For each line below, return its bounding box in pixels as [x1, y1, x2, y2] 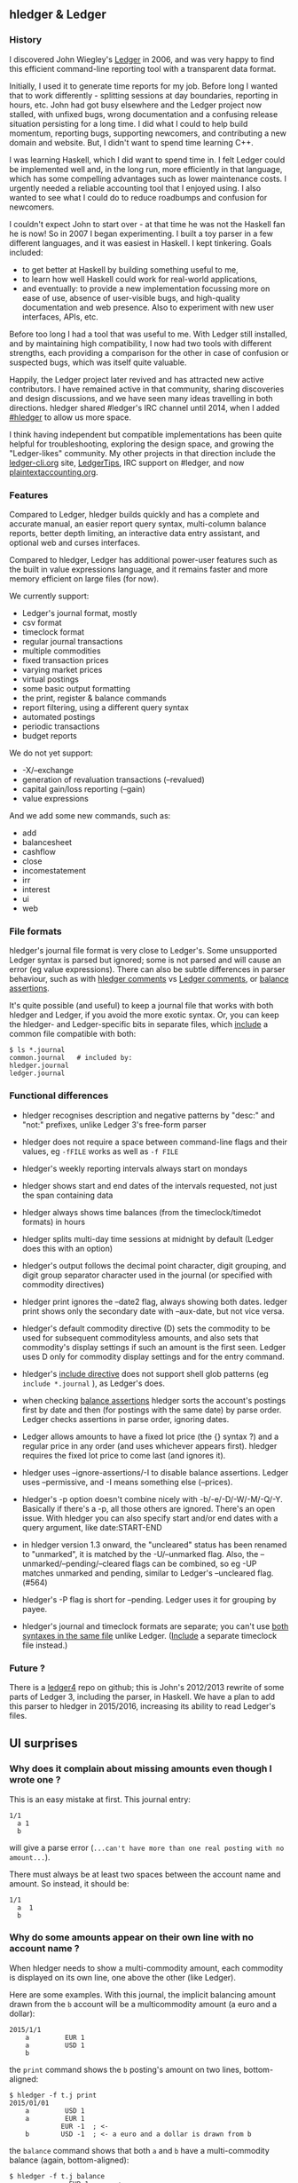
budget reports [21, 730, 77, 740]
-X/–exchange [21, 764, 74, 775]
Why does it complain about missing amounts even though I [9, 1762, 272, 1775]
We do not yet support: [9, 747, 93, 758]
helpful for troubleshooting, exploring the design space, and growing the [9, 439, 275, 449]
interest [21, 883, 51, 895]
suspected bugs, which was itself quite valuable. [9, 357, 187, 368]
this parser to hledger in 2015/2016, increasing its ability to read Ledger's [9, 1700, 277, 1712]
